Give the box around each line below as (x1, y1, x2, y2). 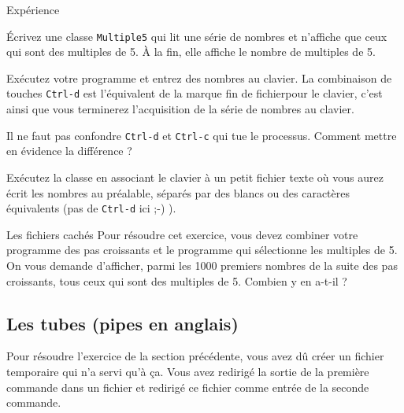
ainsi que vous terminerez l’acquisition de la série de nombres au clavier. (6, 101, 354, 117)
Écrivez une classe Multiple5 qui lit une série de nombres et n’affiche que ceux (6, 28, 387, 44)
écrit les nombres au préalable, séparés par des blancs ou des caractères (6, 184, 350, 201)
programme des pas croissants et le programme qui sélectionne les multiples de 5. (6, 242, 398, 258)
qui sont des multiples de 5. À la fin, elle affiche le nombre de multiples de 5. (6, 43, 376, 60)
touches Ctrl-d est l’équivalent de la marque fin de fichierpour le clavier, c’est (6, 85, 383, 101)
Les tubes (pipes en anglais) (6, 311, 239, 335)
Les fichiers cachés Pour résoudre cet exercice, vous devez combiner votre (6, 226, 358, 242)
